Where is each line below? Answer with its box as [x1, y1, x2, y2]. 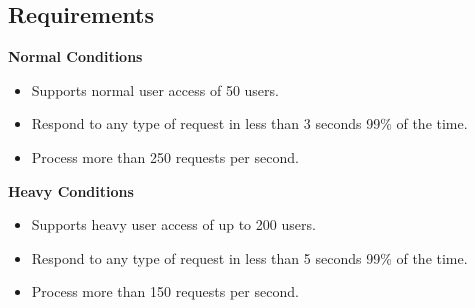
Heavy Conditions [8, 180, 134, 201]
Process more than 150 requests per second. [31, 281, 299, 302]
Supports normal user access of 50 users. [31, 79, 279, 100]
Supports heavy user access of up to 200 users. [31, 214, 316, 235]
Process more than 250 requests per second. [31, 146, 299, 167]
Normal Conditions [8, 46, 143, 67]
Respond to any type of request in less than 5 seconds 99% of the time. [31, 247, 468, 268]
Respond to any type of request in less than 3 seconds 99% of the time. [31, 113, 468, 134]
